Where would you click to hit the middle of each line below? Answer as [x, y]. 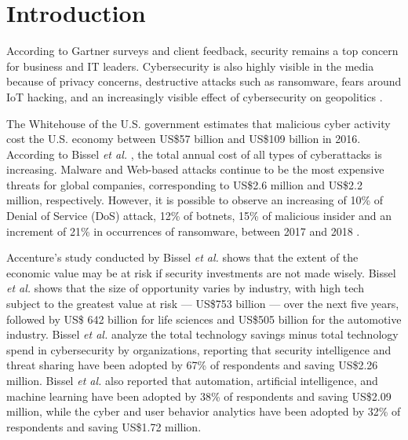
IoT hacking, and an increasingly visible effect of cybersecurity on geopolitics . [195, 96]
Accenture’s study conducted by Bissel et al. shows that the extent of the [182, 257]
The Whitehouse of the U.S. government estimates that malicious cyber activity [199, 123]
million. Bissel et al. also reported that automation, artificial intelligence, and [192, 380]
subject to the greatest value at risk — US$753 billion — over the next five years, [203, 304]
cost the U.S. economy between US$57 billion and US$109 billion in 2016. [184, 139]
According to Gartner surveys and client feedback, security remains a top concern [202, 51]
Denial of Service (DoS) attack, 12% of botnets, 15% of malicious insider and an [199, 216]
